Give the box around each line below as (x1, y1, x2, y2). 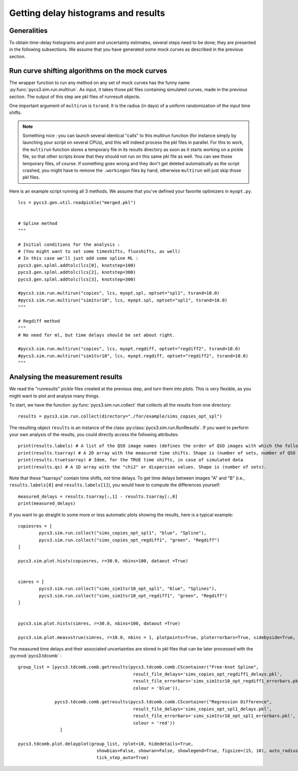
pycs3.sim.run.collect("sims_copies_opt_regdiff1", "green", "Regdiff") (39, 537, 220, 543)
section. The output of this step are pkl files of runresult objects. (9, 94, 141, 100)
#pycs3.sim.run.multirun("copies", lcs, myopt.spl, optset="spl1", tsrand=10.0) (18, 290, 220, 296)
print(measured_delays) (18, 501, 76, 506)
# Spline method (18, 220, 58, 226)
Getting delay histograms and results (9, 7, 165, 18)
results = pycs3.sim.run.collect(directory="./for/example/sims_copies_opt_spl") (18, 414, 223, 419)
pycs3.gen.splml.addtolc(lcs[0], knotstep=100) (18, 262, 136, 268)
